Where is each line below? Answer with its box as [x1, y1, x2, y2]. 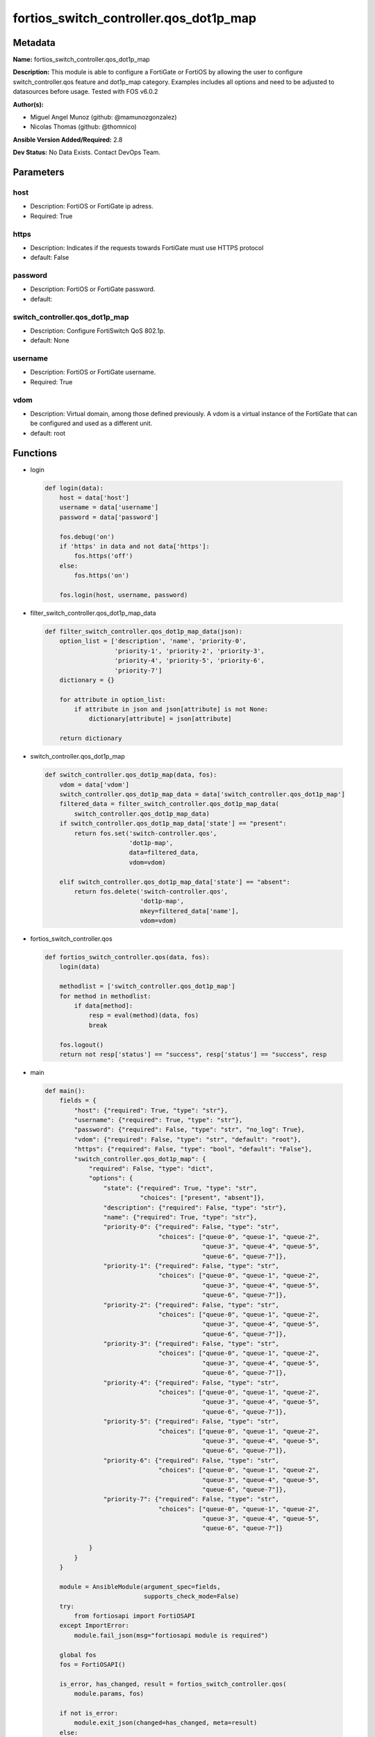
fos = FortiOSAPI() [59, 1661, 126, 1668]
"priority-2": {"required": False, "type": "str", [103, 1301, 280, 1309]
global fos [59, 1651, 97, 1658]
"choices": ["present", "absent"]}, [140, 1194, 265, 1202]
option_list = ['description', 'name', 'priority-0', [59, 637, 247, 645]
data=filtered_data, [128, 848, 199, 857]
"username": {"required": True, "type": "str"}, [74, 1116, 243, 1124]
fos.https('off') [74, 552, 133, 560]
